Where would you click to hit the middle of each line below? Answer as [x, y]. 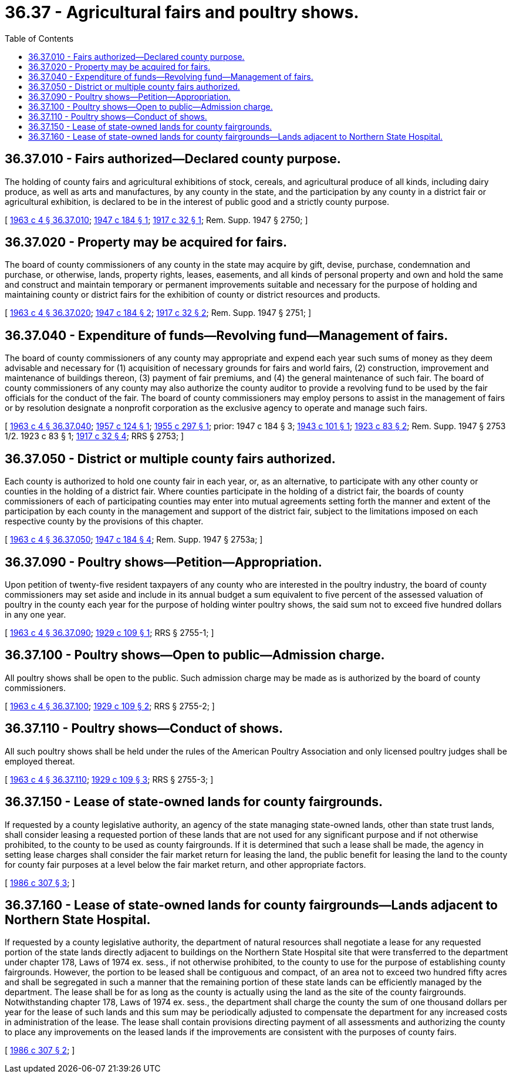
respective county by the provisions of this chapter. [104, 521]
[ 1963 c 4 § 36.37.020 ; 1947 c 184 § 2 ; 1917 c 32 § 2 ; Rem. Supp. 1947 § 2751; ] [158, 313]
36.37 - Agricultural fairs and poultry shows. [182, 12]
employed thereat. [40, 761]
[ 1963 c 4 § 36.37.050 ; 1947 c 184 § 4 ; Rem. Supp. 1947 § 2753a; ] [134, 540]
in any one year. [36, 614]
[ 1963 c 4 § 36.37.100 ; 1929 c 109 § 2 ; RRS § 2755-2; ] [110, 706]
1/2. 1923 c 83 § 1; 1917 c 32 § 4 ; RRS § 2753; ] [95, 436]
